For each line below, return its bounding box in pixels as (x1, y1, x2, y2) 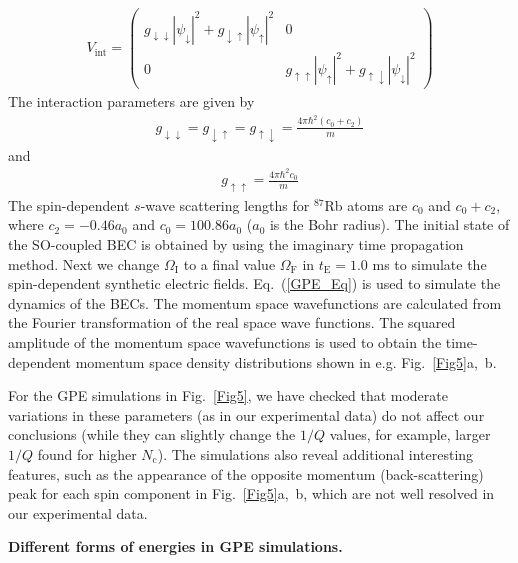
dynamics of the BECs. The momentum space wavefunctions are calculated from (8, 292, 502, 313)
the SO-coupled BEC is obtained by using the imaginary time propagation (8, 234, 464, 255)
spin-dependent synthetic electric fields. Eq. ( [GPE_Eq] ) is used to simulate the (8, 273, 501, 294)
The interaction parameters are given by (8, 91, 255, 112)
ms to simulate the (372, 253, 487, 274)
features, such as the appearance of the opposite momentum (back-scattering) (8, 463, 484, 484)
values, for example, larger (329, 424, 491, 445)
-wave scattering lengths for (140, 194, 310, 215)
